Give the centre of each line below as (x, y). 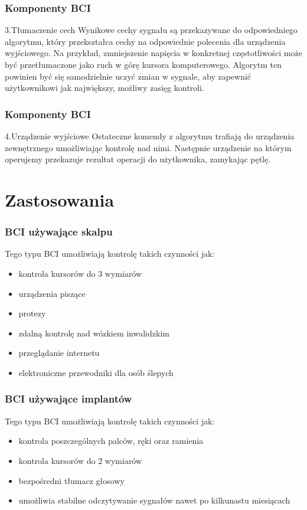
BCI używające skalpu (59, 232)
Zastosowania (60, 199)
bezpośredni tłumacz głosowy (71, 480)
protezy (32, 313)
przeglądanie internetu (59, 353)
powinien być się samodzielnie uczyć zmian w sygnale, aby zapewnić (128, 76)
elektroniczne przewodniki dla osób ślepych (96, 372)
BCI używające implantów (68, 399)
